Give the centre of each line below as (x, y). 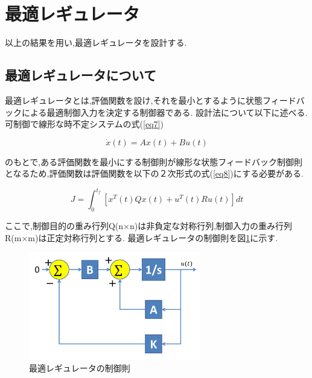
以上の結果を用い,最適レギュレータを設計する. (96, 43)
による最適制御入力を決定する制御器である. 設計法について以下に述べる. (164, 112)
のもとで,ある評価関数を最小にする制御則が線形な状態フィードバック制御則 (154, 161)
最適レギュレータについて (81, 75)
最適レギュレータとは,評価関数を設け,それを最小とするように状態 (134, 100)
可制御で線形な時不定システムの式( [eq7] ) (84, 124)
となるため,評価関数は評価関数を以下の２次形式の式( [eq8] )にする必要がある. (154, 173)
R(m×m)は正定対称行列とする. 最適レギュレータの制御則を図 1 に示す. (142, 237)
